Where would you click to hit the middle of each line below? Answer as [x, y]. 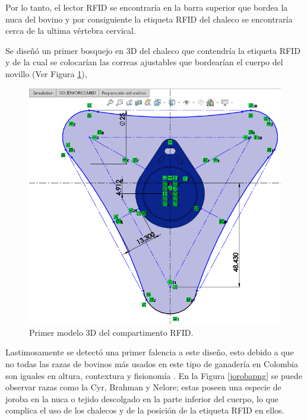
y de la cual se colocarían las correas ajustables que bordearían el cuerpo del [144, 62]
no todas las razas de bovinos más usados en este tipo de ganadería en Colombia [152, 364]
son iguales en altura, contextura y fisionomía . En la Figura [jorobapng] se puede [154, 375]
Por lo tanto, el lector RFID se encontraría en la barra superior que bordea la [147, 7]
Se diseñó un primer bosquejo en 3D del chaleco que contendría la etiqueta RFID [153, 50]
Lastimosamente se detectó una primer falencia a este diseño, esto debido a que [150, 352]
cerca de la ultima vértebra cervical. [71, 31]
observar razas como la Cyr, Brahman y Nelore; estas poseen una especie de [143, 387]
